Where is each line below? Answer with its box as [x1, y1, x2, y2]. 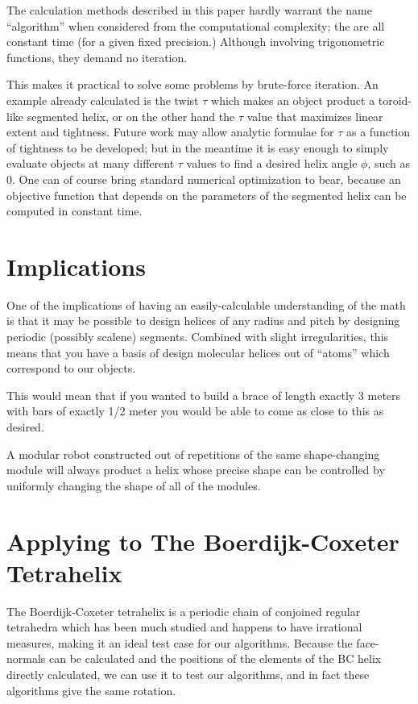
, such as [367, 155, 411, 172]
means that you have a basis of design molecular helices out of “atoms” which [6, 344, 390, 360]
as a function [346, 123, 411, 140]
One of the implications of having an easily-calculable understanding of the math [6, 296, 406, 313]
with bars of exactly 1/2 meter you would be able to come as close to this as [6, 402, 384, 419]
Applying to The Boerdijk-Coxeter [6, 524, 399, 557]
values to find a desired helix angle [186, 155, 358, 172]
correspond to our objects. [6, 360, 136, 377]
